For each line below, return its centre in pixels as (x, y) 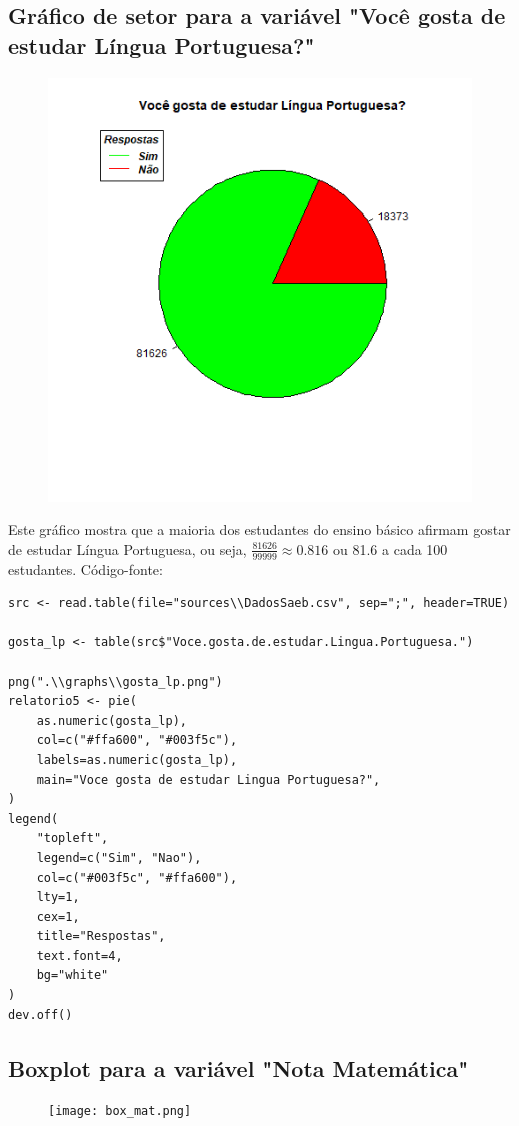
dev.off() (40, 1014)
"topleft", (72, 838)
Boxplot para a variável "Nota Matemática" (238, 1067)
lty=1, (58, 897)
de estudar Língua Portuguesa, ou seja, (127, 548)
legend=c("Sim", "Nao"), (119, 857)
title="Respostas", (101, 936)
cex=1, (58, 916)
